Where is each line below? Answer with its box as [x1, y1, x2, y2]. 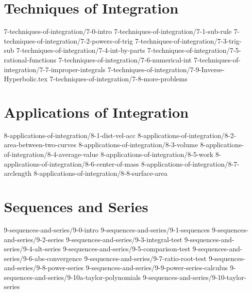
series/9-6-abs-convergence [4, 253, 82, 263]
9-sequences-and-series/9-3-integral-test [66, 234, 183, 244]
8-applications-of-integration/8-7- [141, 158, 240, 169]
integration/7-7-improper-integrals [4, 64, 106, 74]
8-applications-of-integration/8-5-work [101, 149, 214, 159]
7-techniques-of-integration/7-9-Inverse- [107, 64, 225, 74]
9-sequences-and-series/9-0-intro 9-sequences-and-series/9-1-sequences [4, 224, 210, 234]
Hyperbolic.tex [4, 74, 48, 84]
